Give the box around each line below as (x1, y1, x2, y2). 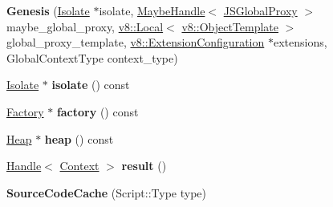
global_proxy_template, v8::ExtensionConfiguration (6, 34, 265, 51)
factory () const (56, 103, 139, 120)
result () (121, 157, 167, 174)
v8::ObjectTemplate (181, 18, 279, 34)
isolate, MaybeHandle (99, 2, 205, 18)
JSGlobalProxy (223, 2, 298, 18)
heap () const (44, 130, 114, 147)
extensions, (273, 34, 327, 51)
